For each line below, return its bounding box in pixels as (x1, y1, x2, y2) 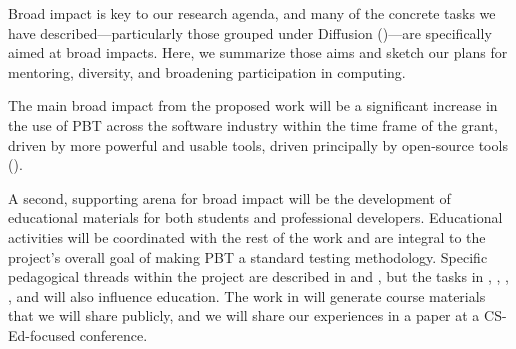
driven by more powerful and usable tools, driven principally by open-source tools (8, 134, 508, 155)
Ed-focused (8, 324, 76, 345)
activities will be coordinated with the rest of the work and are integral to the (8, 226, 486, 247)
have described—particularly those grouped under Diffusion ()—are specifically (8, 22, 492, 43)
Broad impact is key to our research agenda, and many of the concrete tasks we (8, 3, 496, 23)
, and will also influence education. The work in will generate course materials (8, 285, 486, 306)
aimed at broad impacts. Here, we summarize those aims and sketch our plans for (8, 42, 508, 63)
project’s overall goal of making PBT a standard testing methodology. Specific (8, 246, 488, 267)
